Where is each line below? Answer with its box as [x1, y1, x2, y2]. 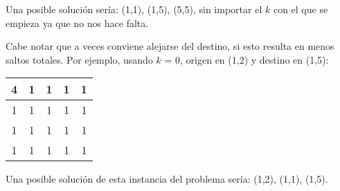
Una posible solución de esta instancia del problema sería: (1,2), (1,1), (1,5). [6, 172, 328, 186]
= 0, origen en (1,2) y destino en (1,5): [164, 52, 329, 66]
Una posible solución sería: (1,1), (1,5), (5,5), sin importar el [6, 2, 262, 16]
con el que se [273, 2, 328, 16]
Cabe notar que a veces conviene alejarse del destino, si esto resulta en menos [6, 39, 334, 53]
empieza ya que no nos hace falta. [6, 15, 149, 30]
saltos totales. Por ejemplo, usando [6, 52, 153, 66]
